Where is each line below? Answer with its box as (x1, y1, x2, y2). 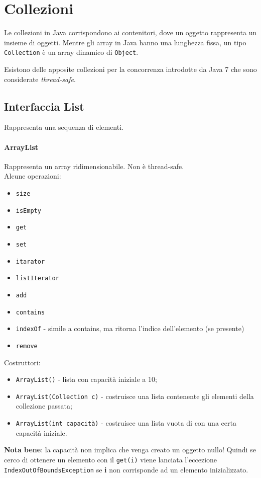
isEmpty (16, 207, 41, 214)
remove (16, 342, 38, 350)
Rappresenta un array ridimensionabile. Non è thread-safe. (4, 161, 184, 171)
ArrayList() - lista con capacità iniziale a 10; (16, 374, 157, 384)
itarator (16, 258, 45, 265)
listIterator (16, 275, 59, 282)
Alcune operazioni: (4, 171, 61, 181)
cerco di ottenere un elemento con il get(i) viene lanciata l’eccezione (4, 454, 217, 464)
